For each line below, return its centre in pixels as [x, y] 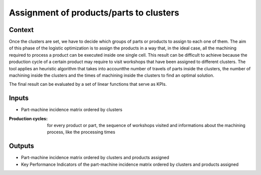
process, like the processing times [81, 132]
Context [21, 30]
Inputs [19, 98]
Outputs [22, 146]
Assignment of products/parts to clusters [94, 13]
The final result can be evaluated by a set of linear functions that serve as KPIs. [88, 84]
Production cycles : [28, 118]
